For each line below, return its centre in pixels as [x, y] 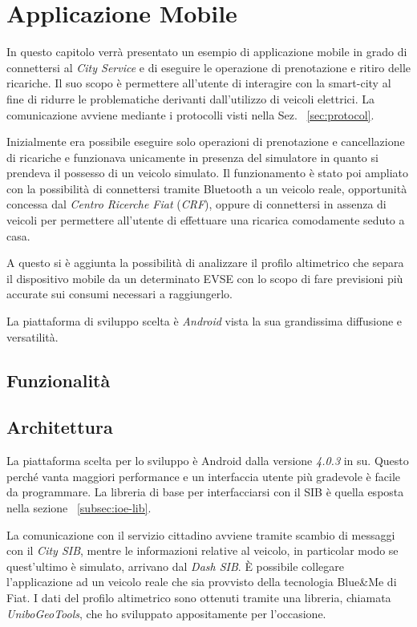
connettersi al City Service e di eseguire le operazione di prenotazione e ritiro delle [208, 67]
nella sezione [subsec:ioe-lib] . [79, 507]
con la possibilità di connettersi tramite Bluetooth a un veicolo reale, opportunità [207, 188]
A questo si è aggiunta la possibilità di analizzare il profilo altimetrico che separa [205, 263]
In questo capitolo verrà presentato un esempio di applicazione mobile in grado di [207, 52]
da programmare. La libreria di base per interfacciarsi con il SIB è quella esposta [205, 492]
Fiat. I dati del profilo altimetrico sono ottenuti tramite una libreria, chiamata [199, 597]
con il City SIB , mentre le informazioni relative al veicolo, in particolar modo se [202, 550]
